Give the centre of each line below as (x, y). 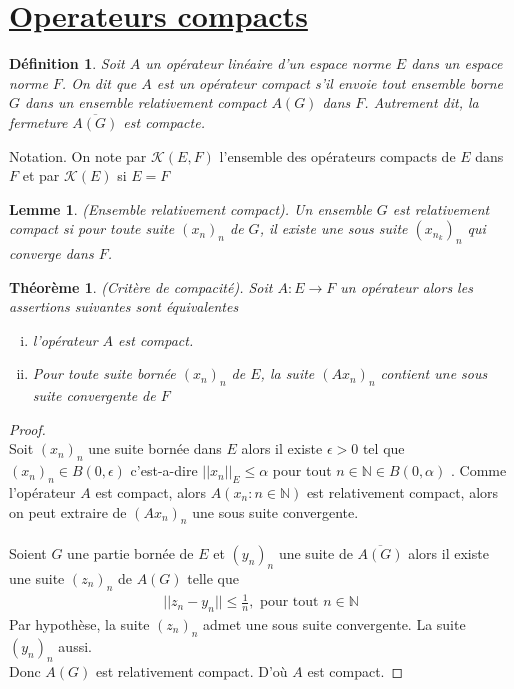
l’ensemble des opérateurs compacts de (337, 155)
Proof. (27, 428)
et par (41, 175)
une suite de (315, 553)
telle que (213, 577)
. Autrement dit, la (421, 102)
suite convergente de (94, 395)
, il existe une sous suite (333, 228)
